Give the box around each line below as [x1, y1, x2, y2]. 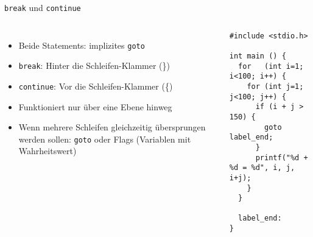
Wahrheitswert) [18, 144, 77, 157]
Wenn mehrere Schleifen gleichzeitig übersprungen [18, 121, 206, 133]
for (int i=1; [238, 62, 304, 71]
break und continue [4, 1, 81, 13]
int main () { [229, 51, 286, 60]
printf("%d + [255, 153, 308, 162]
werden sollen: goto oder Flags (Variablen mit [18, 132, 191, 145]
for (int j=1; [247, 82, 304, 91]
